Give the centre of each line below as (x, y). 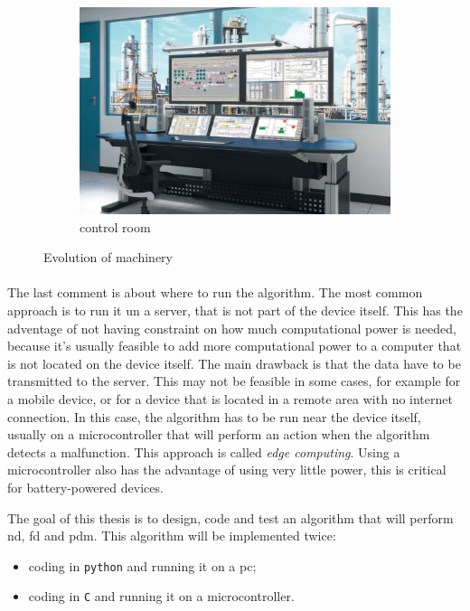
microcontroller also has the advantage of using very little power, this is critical (227, 470)
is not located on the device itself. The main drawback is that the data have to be (234, 363)
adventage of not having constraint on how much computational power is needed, (232, 328)
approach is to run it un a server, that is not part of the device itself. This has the (235, 310)
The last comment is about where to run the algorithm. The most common (215, 292)
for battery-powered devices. (85, 488)
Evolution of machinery (108, 257)
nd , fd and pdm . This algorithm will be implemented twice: (172, 536)
